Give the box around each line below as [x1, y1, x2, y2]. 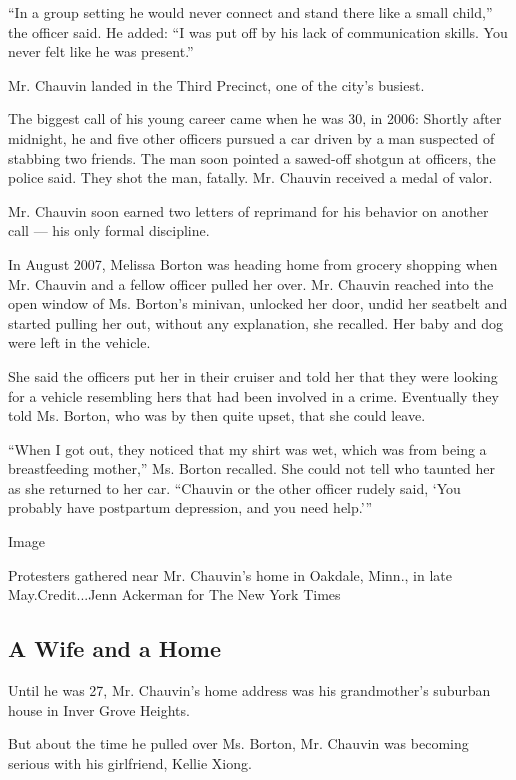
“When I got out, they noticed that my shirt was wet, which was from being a [8, 438, 487, 459]
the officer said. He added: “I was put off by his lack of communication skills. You [8, 21, 508, 42]
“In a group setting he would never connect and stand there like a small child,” [8, 2, 493, 22]
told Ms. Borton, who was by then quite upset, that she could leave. [8, 405, 426, 426]
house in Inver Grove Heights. [8, 699, 190, 720]
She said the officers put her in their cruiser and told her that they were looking [8, 365, 498, 386]
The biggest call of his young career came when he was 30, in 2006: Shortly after [8, 108, 502, 129]
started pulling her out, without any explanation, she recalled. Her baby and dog [8, 312, 504, 333]
